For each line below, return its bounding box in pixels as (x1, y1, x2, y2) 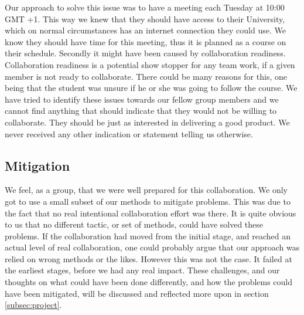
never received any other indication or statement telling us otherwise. (5, 127, 253, 140)
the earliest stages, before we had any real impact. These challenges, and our (5, 264, 280, 276)
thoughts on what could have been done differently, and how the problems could (5, 276, 293, 288)
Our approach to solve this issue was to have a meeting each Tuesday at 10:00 (5, 1, 285, 13)
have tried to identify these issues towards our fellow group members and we (5, 93, 279, 105)
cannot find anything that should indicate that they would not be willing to (5, 104, 277, 117)
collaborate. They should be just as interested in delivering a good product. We (5, 116, 290, 128)
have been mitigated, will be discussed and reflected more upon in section (5, 287, 269, 299)
